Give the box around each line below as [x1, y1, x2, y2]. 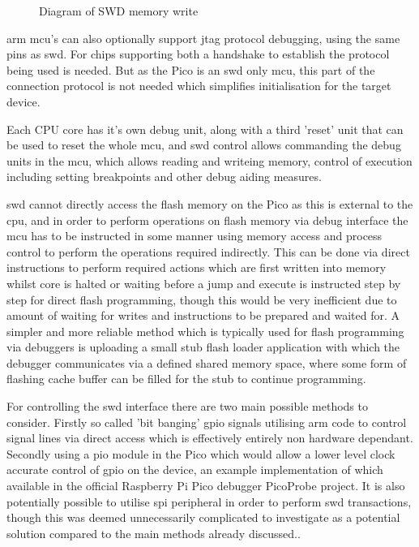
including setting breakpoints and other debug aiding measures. [6, 168, 322, 185]
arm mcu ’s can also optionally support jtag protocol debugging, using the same [6, 29, 400, 46]
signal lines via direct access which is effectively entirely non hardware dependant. [6, 429, 413, 446]
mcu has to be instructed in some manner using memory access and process [6, 227, 383, 244]
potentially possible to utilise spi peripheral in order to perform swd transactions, [6, 493, 412, 510]
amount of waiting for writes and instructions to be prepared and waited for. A [6, 307, 400, 324]
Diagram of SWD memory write [39, 2, 199, 19]
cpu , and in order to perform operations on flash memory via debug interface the [6, 211, 408, 228]
